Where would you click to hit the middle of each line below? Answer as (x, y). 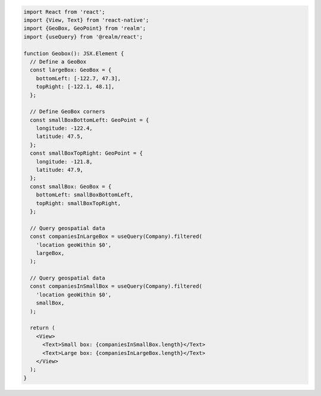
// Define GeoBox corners (67, 112)
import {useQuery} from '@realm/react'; (83, 37)
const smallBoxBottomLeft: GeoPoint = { (89, 120)
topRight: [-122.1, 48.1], (75, 87)
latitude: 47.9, (59, 170)
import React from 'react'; (64, 12)
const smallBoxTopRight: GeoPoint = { (86, 153)
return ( (43, 328)
